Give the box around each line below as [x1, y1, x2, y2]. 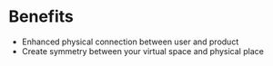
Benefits [8, 6, 75, 27]
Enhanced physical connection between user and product [21, 36, 239, 47]
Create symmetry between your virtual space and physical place [21, 45, 265, 56]
